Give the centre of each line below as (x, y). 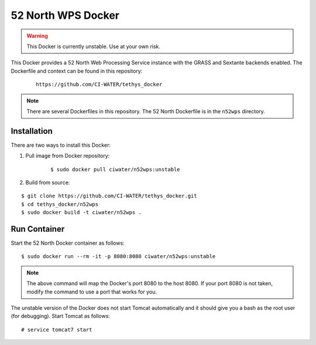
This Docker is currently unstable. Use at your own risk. (94, 46)
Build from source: (48, 182)
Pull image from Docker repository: (68, 156)
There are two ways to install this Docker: (61, 145)
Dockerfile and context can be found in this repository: (77, 71)
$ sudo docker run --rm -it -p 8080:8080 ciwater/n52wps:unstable (118, 256)
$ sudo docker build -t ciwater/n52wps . (81, 212)
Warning (37, 36)
